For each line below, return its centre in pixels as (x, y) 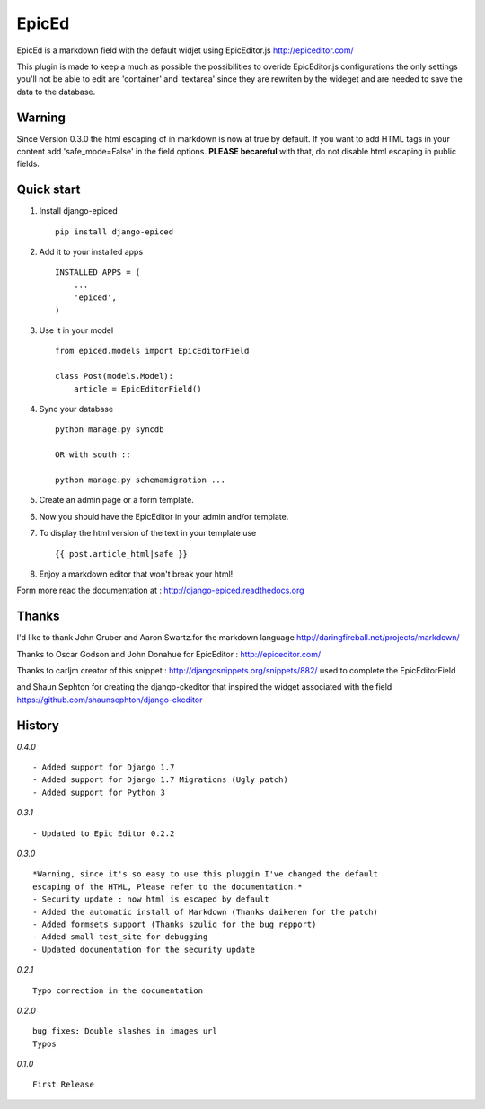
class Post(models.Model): (115, 376)
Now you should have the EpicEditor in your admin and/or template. (164, 516)
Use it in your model (76, 330)
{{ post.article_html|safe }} (122, 554)
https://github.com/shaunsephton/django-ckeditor (110, 700)
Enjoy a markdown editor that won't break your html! (136, 574)
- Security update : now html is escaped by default (151, 899)
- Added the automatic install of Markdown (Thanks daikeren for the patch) (206, 912)
